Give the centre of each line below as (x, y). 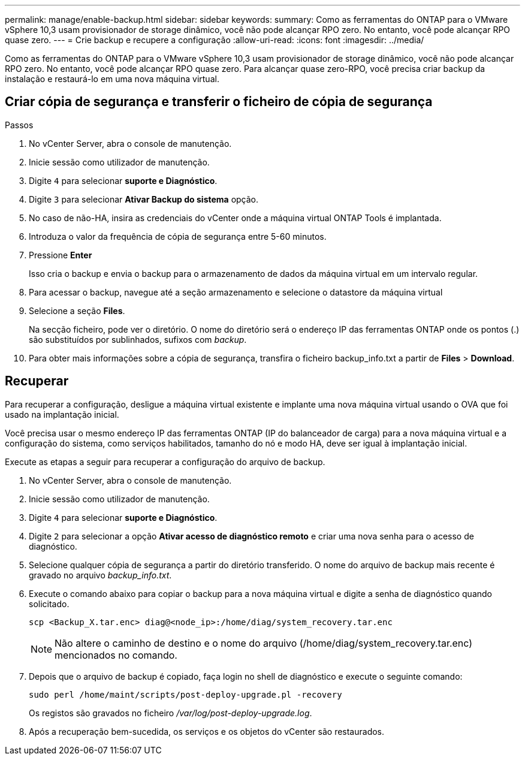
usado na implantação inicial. (62, 414)
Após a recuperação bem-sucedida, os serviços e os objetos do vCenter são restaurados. (207, 731)
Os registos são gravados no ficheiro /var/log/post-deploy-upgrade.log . (171, 713)
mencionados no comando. (116, 655)
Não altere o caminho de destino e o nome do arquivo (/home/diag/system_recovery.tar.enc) (264, 643)
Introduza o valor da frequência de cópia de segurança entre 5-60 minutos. (178, 236)
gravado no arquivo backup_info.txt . (100, 575)
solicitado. (49, 604)
